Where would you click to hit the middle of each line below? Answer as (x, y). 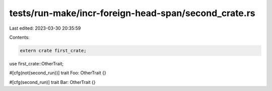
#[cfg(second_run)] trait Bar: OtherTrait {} (52, 82)
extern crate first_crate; (53, 51)
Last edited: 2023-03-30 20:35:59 (45, 28)
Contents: (19, 37)
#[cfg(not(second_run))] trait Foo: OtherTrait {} (58, 73)
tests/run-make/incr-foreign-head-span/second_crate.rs (132, 13)
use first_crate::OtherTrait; (37, 63)
